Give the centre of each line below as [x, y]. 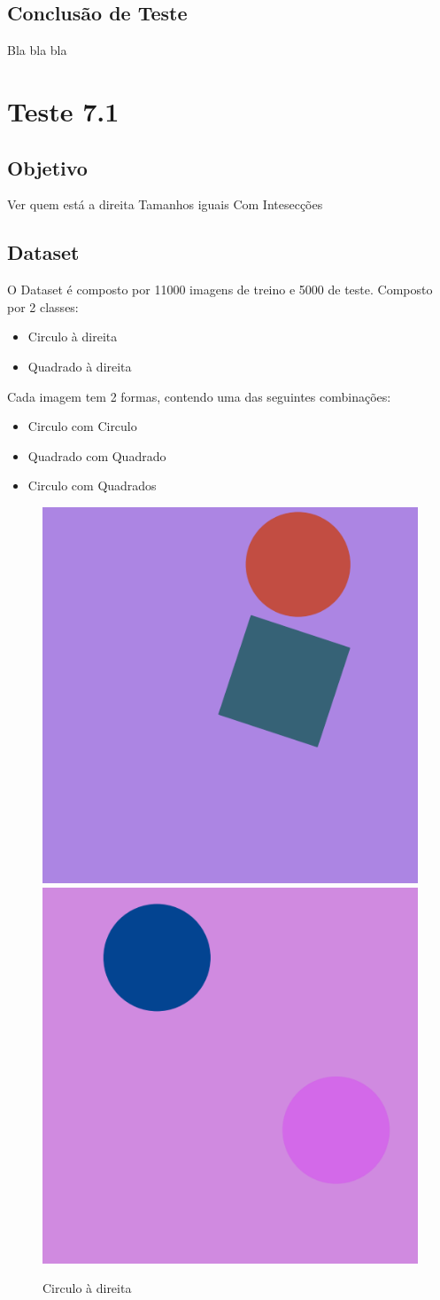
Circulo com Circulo [82, 426]
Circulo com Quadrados [92, 486]
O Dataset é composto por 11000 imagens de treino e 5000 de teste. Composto [220, 290]
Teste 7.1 [63, 110]
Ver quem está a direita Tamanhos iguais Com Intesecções [165, 204]
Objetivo [47, 167]
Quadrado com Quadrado [97, 455]
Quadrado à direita [80, 366]
